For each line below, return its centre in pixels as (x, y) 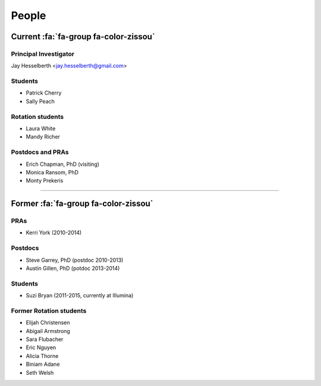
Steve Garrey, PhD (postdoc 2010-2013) (75, 260)
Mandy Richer (43, 137)
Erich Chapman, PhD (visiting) (63, 164)
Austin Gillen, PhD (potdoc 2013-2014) (73, 268)
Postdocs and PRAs (40, 152)
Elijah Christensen (48, 323)
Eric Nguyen (41, 347)
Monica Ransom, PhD (52, 172)
